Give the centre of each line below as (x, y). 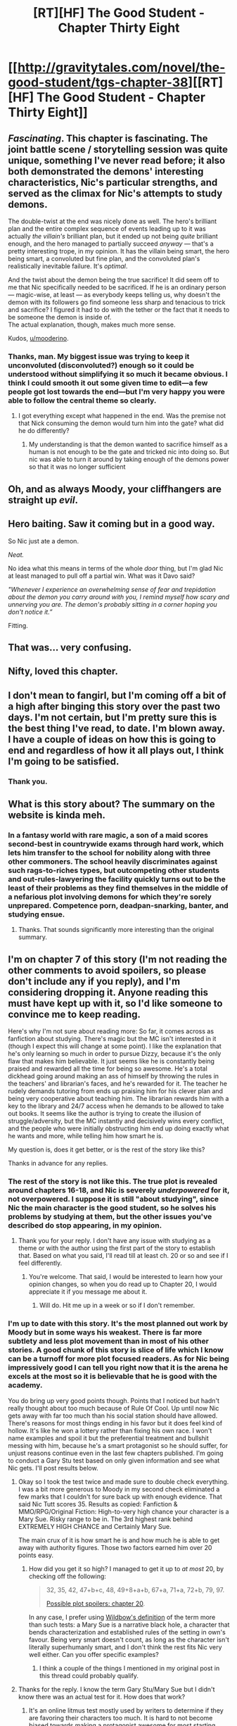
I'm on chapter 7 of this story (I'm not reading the (117, 959)
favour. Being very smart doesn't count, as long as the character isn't (129, 1639)
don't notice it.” (30, 612)
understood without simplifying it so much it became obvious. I (118, 374)
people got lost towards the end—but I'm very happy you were (117, 391)
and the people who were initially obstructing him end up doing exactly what (118, 1128)
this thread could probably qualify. (89, 1675)
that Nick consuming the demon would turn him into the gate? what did (121, 423)
